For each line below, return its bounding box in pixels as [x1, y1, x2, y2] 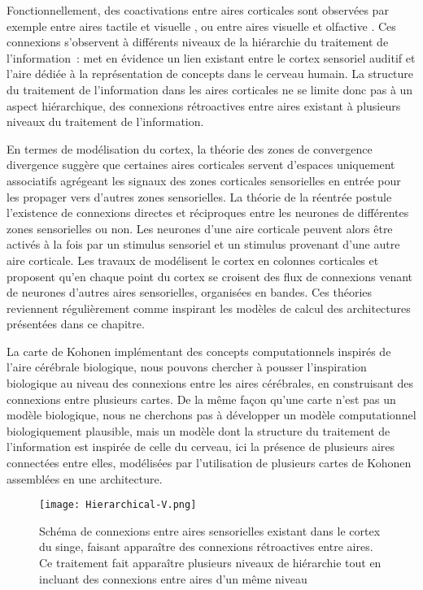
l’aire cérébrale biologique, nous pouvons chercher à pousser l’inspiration [7, 358, 367, 375]
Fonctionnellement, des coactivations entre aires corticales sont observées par [7, 2, 389, 18]
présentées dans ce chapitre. [7, 315, 145, 332]
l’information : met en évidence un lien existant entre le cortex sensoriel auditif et [7, 49, 416, 66]
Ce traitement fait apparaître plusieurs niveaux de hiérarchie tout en [39, 554, 382, 571]
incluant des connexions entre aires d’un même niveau [39, 570, 307, 587]
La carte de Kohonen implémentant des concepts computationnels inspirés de [7, 342, 391, 359]
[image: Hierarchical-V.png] [39, 499, 197, 511]
